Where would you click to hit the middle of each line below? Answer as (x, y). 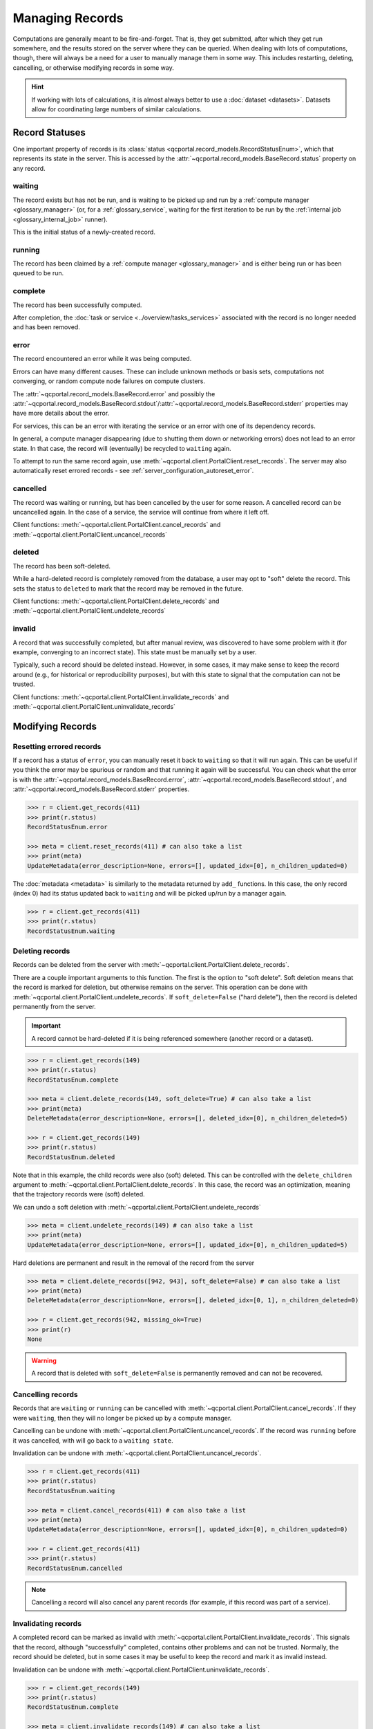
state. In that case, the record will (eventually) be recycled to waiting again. (122, 448)
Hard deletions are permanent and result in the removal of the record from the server (134, 1263)
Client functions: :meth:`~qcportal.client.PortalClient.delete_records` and (116, 601)
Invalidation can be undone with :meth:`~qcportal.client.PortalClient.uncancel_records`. (137, 1453)
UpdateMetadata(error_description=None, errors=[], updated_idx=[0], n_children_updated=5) (188, 1245)
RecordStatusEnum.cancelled (75, 1568)
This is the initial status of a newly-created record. (84, 232)
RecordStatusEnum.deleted (71, 1157)
